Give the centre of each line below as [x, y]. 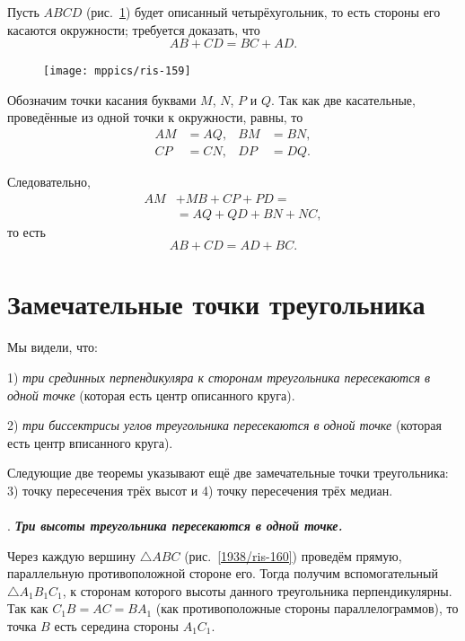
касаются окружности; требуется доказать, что [134, 29]
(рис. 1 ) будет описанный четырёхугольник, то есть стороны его [263, 12]
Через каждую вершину [72, 555]
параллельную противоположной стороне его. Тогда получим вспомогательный [223, 573]
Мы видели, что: [53, 347]
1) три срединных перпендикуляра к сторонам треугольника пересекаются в [219, 377]
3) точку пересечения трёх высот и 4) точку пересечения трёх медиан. [200, 490]
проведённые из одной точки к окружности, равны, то [155, 117]
